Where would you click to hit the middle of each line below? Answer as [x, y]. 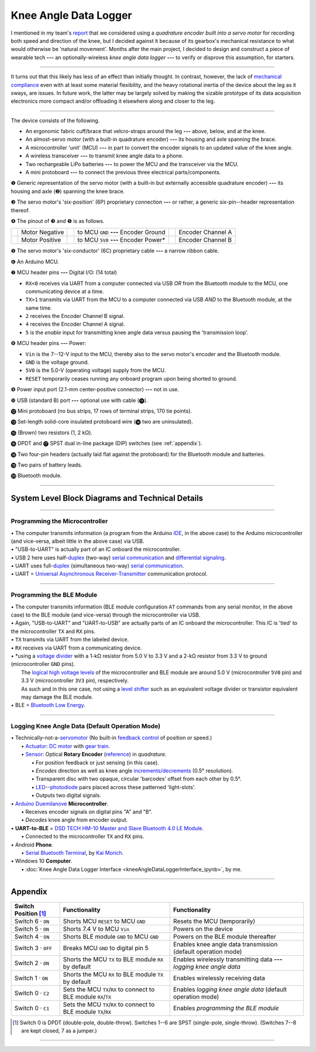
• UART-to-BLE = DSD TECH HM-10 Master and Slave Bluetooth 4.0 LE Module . [107, 828]
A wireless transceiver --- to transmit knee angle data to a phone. [104, 156]
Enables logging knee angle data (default [230, 989]
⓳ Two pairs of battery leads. [47, 465]
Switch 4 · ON [32, 936]
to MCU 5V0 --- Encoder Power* [121, 240]
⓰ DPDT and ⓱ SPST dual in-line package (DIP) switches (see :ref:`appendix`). [107, 444]
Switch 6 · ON [32, 921]
